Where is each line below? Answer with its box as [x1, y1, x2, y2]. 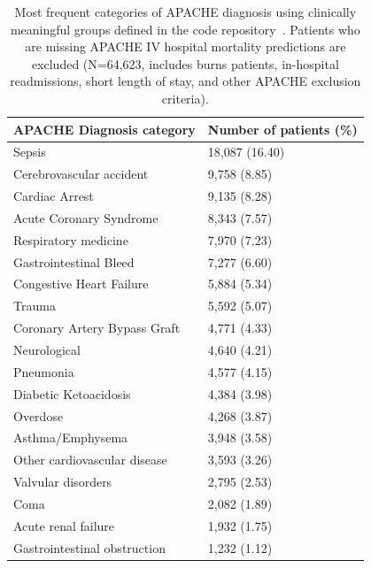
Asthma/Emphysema [13, 428, 128, 447]
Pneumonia [13, 362, 74, 380]
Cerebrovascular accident [13, 165, 149, 183]
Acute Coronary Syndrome [13, 208, 158, 226]
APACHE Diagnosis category [13, 119, 196, 138]
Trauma [13, 296, 56, 315]
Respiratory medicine [13, 230, 128, 249]
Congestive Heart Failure [13, 274, 149, 293]
